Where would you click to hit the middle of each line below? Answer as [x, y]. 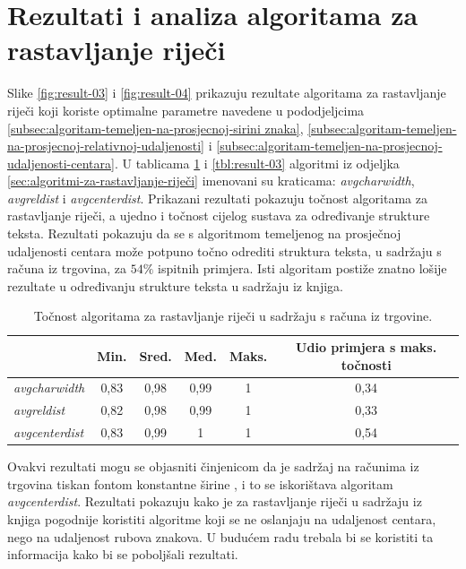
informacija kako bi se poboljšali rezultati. [123, 554]
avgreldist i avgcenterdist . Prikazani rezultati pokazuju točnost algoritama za [217, 198]
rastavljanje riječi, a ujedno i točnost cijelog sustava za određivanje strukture [219, 216]
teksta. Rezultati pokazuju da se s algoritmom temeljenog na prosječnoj [204, 233]
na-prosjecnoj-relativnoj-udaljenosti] [106, 146]
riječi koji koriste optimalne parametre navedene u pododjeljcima [186, 110]
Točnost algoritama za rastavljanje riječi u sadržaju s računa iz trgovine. [233, 316]
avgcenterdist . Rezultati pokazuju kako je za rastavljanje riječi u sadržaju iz [215, 501]
